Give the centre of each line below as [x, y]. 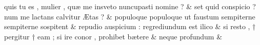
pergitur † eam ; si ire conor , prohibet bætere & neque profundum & [113, 36]
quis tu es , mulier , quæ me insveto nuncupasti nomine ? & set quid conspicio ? [130, 6]
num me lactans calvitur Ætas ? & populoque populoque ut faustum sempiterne [130, 16]
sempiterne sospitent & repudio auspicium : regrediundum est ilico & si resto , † [130, 26]
